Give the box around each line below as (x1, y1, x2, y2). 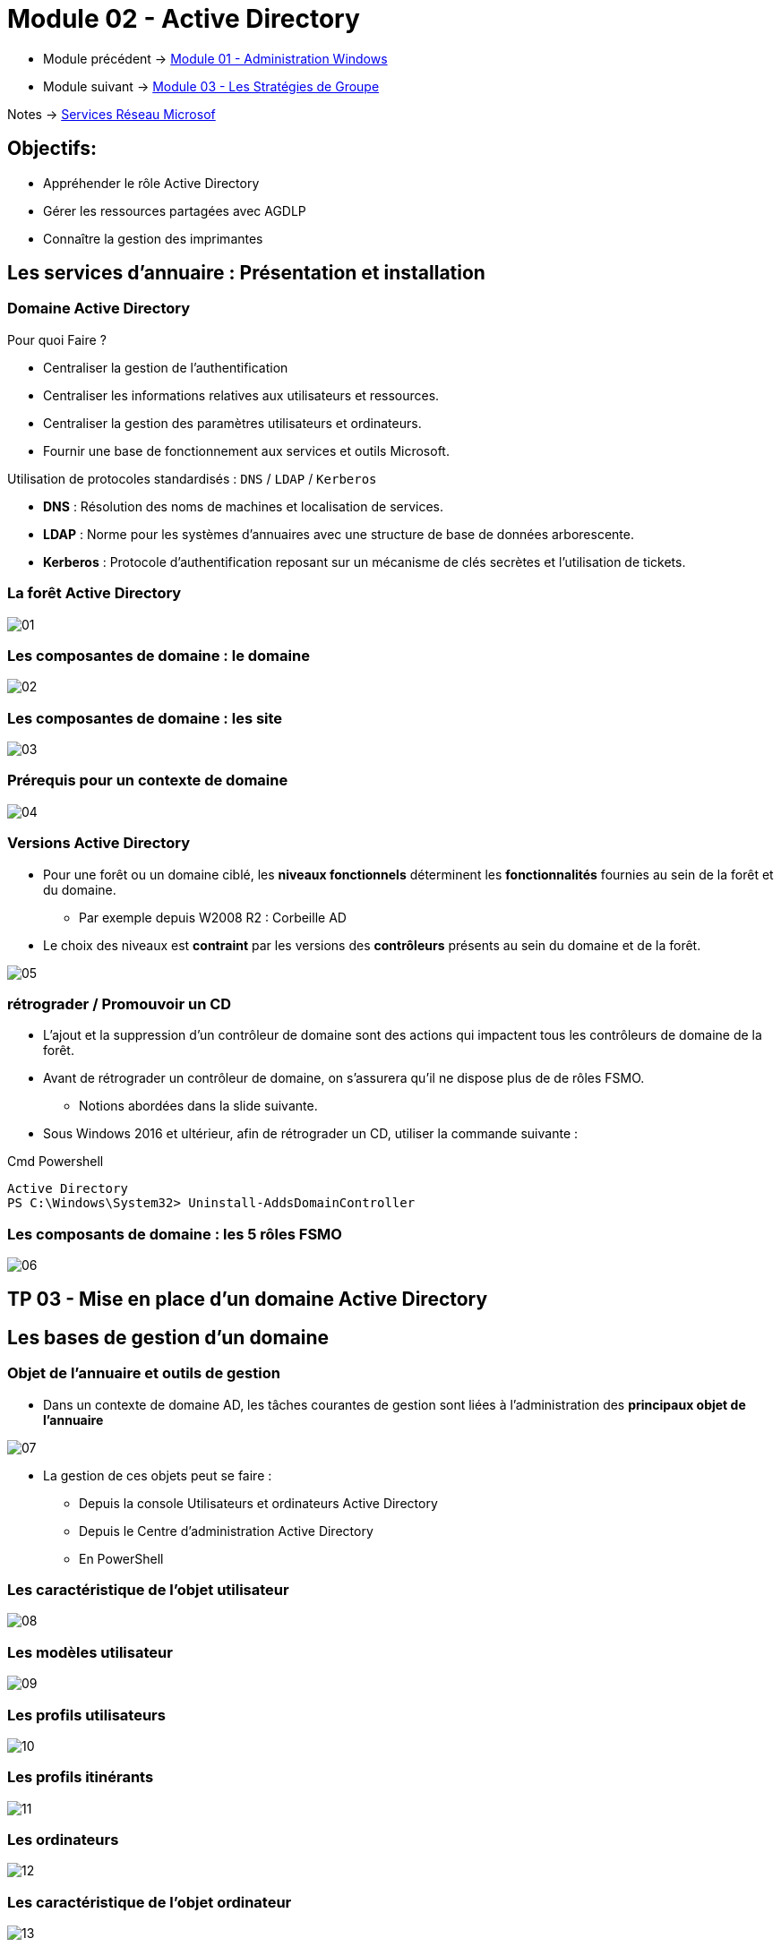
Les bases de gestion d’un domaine (7, 1325, 330, 1349)
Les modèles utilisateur (7, 1643, 173, 1661)
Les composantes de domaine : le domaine (7, 646, 310, 665)
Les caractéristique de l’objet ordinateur (7, 1892, 292, 1911)
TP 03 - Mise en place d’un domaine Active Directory (7, 1288, 488, 1311)
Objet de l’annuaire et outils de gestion (7, 1364, 280, 1383)
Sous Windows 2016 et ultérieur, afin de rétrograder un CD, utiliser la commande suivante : (43, 1126, 579, 1142)
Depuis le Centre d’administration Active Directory (79, 1522, 373, 1539)
